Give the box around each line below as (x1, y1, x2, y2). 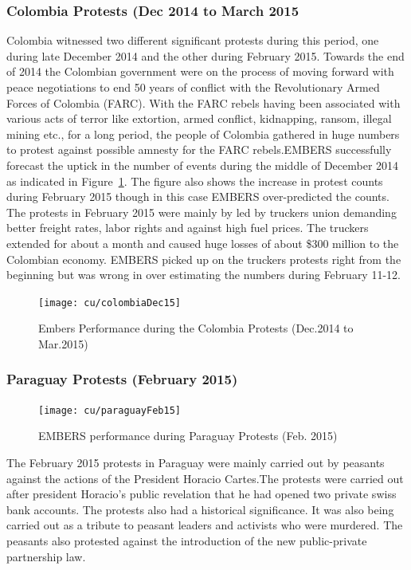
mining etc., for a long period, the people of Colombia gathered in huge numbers (6, 125, 400, 142)
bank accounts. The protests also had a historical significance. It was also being (6, 501, 394, 517)
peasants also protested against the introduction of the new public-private (6, 533, 367, 548)
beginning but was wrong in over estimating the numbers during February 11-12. (6, 266, 401, 283)
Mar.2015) (38, 335, 88, 352)
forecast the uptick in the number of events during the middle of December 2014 (6, 156, 399, 173)
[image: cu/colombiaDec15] (38, 297, 181, 309)
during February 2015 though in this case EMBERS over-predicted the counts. (6, 188, 389, 205)
